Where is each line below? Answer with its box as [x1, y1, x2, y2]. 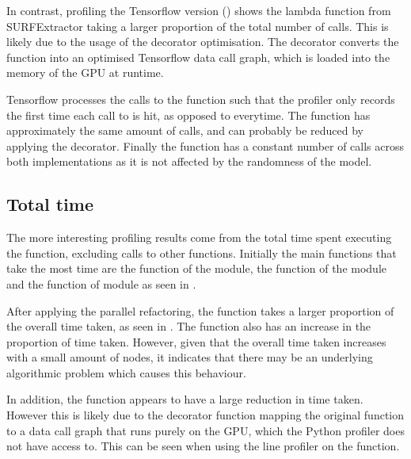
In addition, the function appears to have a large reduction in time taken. [6, 391, 363, 407]
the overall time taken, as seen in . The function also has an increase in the [6, 318, 371, 335]
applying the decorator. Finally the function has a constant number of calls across [6, 137, 405, 154]
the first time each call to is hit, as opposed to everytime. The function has [6, 106, 371, 123]
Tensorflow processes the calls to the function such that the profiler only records [6, 90, 395, 107]
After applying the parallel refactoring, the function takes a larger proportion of [6, 302, 394, 319]
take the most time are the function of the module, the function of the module [6, 260, 387, 277]
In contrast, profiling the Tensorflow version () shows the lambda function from [6, 2, 391, 18]
